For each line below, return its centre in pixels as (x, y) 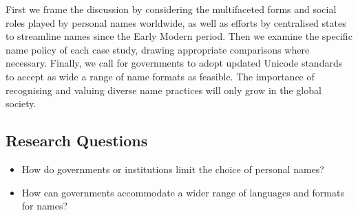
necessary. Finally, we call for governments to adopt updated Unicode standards (174, 63)
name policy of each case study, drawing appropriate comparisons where (158, 49)
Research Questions (77, 140)
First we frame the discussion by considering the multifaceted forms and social (171, 9)
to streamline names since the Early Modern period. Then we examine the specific (179, 36)
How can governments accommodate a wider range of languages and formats (183, 192)
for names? (45, 206)
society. (21, 103)
